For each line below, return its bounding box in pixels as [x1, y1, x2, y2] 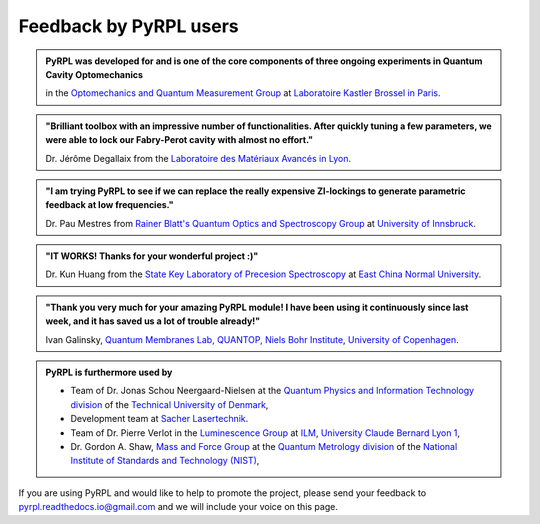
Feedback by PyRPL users [18, 15, 239, 37]
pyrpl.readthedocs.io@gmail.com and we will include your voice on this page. [18, 501, 339, 513]
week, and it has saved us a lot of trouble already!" [45, 315, 261, 327]
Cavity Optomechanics [45, 68, 144, 80]
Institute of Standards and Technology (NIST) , [70, 455, 260, 467]
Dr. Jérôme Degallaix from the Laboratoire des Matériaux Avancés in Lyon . [45, 152, 352, 164]
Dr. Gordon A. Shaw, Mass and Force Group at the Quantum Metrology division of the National [70, 440, 458, 452]
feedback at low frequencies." [45, 199, 174, 211]
